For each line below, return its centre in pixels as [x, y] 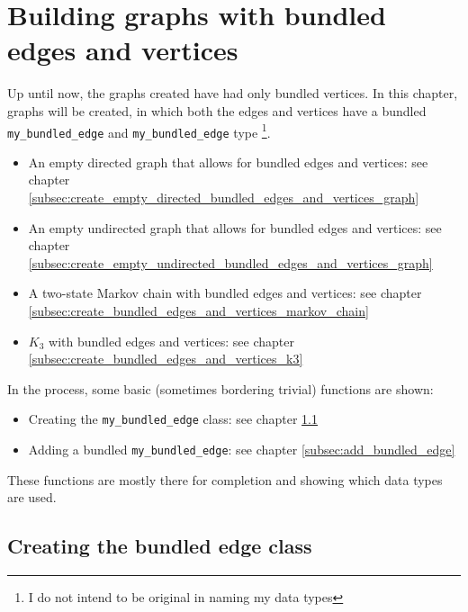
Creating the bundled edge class [160, 546]
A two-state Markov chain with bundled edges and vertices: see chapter [225, 293]
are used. [32, 497]
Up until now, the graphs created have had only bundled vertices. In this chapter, [233, 93]
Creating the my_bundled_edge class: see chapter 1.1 [173, 419]
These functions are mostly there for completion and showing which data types [225, 479]
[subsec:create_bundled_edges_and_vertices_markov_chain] [198, 310]
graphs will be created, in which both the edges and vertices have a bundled [217, 110]
